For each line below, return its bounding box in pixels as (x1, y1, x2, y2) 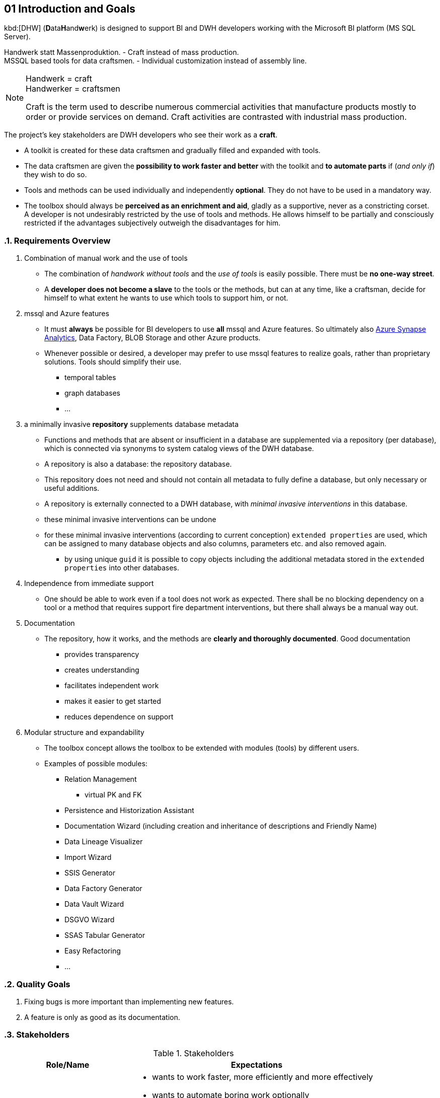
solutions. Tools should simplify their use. (44, 357, 182, 367)
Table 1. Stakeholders (153, 1048, 234, 1058)
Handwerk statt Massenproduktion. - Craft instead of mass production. (4, 48, 239, 57)
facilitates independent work (64, 681, 159, 690)
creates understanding (64, 666, 139, 675)
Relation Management (64, 775, 137, 784)
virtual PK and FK (85, 790, 142, 799)
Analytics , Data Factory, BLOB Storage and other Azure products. (44, 333, 261, 342)
